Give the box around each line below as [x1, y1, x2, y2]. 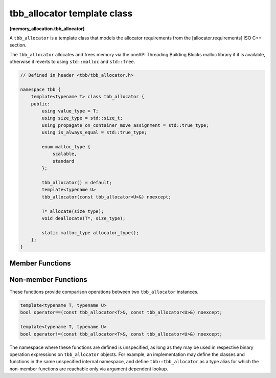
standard [52, 158, 75, 164]
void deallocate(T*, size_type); [41, 215, 126, 221]
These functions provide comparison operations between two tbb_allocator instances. [9, 288, 199, 295]
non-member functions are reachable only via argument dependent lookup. [9, 366, 169, 372]
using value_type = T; [41, 108, 99, 114]
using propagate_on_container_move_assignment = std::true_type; [41, 122, 209, 128]
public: [31, 101, 51, 107]
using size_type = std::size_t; [41, 115, 123, 121]
